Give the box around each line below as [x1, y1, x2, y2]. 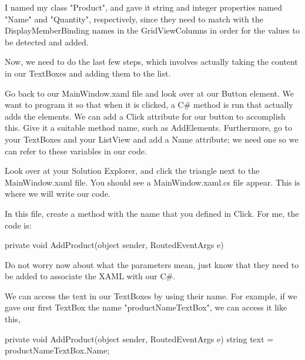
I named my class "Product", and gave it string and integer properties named [5, 1, 282, 13]
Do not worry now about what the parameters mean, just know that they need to [5, 258, 299, 270]
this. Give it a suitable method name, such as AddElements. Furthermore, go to [5, 121, 293, 134]
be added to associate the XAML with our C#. [5, 270, 176, 282]
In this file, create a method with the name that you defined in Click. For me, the [5, 207, 299, 219]
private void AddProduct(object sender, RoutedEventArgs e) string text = [5, 332, 274, 345]
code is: [5, 219, 32, 231]
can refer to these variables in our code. [5, 144, 147, 157]
